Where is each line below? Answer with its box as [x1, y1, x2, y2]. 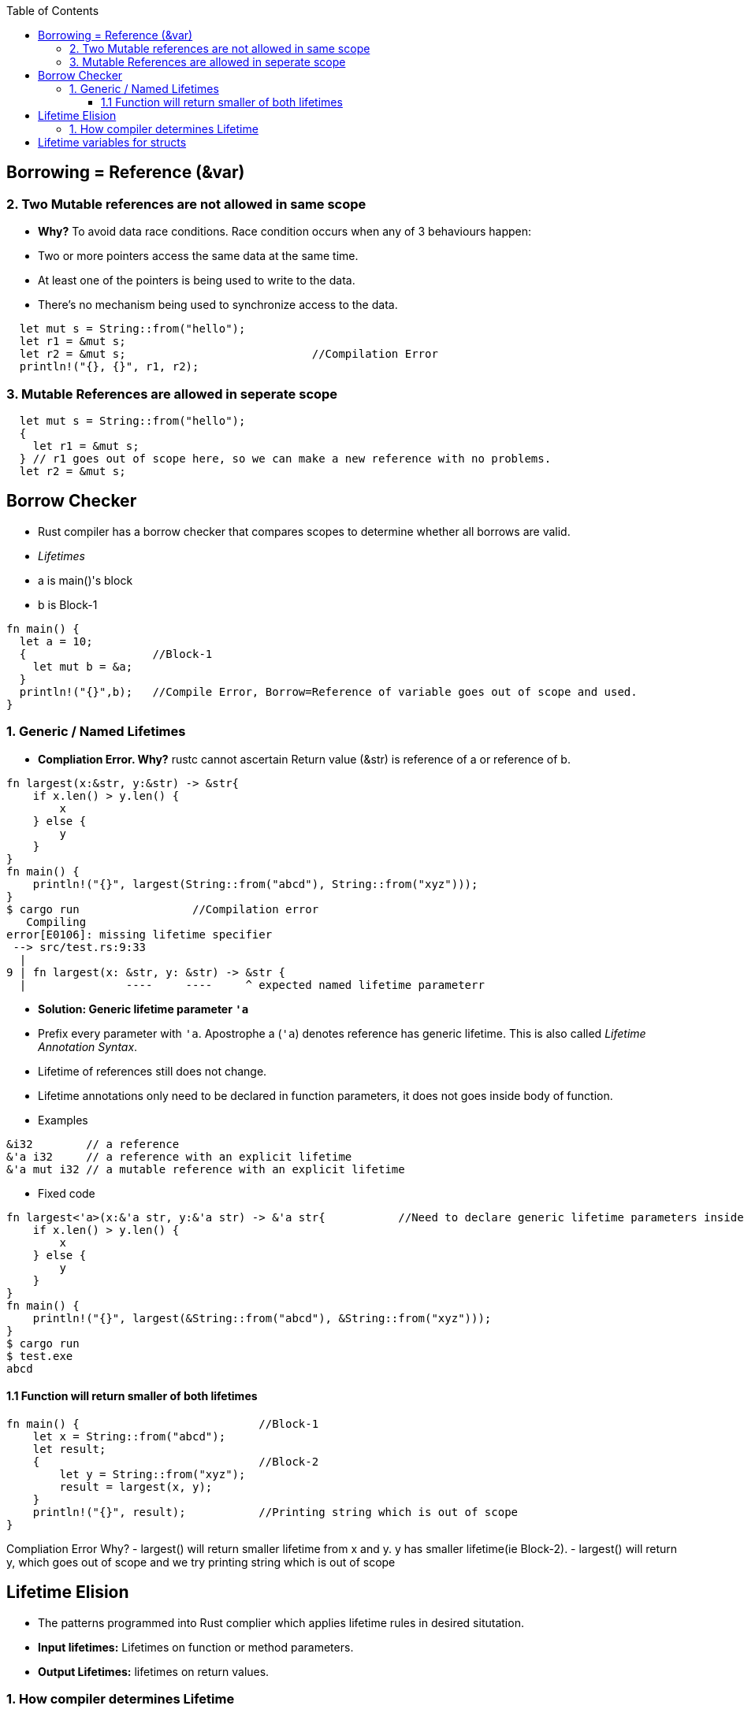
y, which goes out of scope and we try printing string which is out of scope [6, 1555, 396, 1569]
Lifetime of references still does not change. [38, 1064, 267, 1078]
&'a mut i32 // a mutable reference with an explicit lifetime [6, 1162, 405, 1176]
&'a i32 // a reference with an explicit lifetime [6, 1150, 352, 1163]
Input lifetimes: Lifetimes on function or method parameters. [38, 1640, 354, 1654]
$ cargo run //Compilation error [6, 902, 319, 916]
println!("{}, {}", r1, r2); [19, 360, 199, 373]
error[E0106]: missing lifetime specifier [6, 927, 273, 941]
